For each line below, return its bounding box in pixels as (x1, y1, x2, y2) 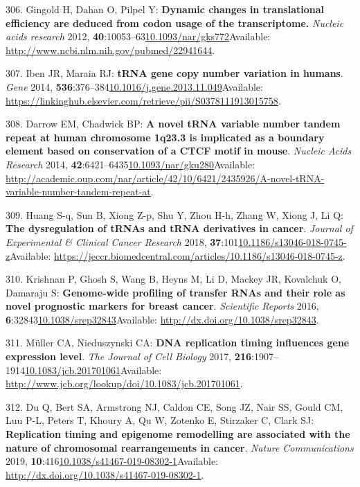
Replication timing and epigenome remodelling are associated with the (6, 427, 350, 441)
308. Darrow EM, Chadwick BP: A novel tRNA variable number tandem (6, 116, 341, 131)
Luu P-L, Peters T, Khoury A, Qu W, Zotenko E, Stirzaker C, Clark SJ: (6, 413, 314, 427)
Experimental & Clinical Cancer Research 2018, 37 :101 (6, 234, 239, 249)
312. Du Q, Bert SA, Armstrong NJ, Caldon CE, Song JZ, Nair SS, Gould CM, (6, 399, 343, 414)
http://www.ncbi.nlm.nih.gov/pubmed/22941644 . (6, 42, 215, 57)
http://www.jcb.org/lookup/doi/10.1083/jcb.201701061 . (6, 376, 243, 391)
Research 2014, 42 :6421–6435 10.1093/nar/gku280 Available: (6, 157, 255, 171)
